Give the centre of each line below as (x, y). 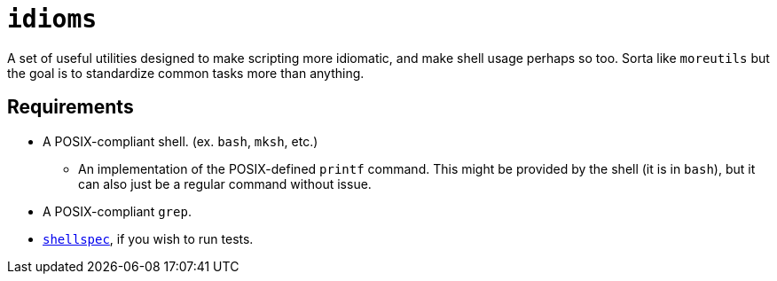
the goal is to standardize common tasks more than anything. (186, 73)
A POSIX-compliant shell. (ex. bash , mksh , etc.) (181, 141)
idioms (52, 19)
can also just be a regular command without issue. (225, 183)
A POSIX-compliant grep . (117, 211)
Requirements (71, 107)
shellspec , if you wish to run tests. (148, 238)
